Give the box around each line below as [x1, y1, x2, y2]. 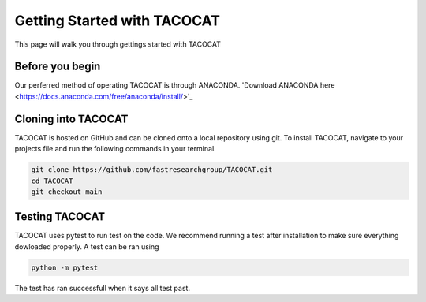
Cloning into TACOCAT [14, 112, 129, 125]
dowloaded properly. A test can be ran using [14, 241, 159, 252]
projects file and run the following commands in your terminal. [14, 144, 216, 154]
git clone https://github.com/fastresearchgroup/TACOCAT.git [31, 166, 273, 174]
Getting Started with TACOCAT [14, 12, 221, 29]
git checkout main [31, 187, 103, 196]
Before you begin [14, 60, 101, 73]
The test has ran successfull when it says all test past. [14, 283, 191, 293]
